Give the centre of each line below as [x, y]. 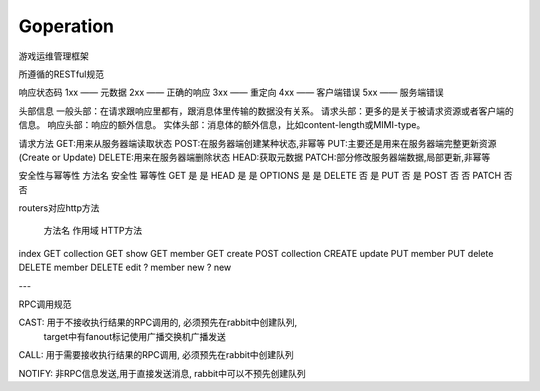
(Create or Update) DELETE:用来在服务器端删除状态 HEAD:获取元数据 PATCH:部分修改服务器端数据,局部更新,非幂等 [254, 157]
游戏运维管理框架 [53, 56]
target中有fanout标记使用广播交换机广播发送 [135, 336]
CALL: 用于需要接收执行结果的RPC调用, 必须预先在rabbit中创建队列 [156, 355]
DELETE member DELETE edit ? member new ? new [125, 267]
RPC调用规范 [45, 304]
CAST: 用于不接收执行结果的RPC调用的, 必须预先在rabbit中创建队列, [158, 322]
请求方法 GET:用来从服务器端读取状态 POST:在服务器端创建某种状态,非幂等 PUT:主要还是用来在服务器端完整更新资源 [257, 143]
